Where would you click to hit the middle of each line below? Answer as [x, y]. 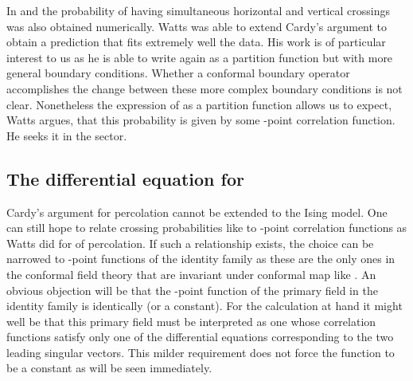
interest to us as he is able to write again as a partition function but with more [200, 57]
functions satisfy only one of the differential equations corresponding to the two [200, 337]
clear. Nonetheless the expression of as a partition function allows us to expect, [199, 104]
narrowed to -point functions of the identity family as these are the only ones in [201, 259]
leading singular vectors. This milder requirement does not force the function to [201, 352]
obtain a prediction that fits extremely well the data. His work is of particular [196, 42]
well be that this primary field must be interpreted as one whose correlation [191, 321]
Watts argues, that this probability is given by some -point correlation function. [201, 120]
